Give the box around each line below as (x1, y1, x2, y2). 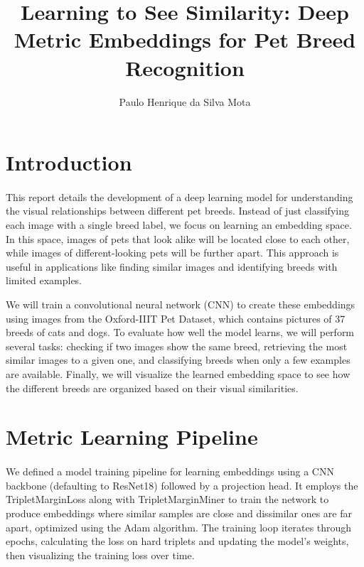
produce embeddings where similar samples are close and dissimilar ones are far (6, 505, 352, 520)
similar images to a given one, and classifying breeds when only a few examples (6, 352, 350, 367)
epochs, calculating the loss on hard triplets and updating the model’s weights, (6, 534, 349, 549)
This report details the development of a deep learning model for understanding (6, 189, 353, 204)
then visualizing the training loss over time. (6, 547, 195, 562)
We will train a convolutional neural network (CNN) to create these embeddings (6, 297, 355, 312)
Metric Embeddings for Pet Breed (14, 25, 356, 54)
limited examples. (6, 273, 82, 288)
